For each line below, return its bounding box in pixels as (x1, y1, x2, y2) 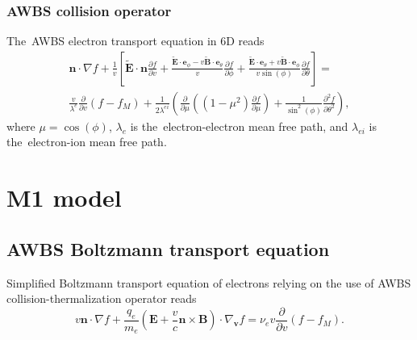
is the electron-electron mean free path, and (130, 117, 348, 134)
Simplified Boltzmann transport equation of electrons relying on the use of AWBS (6, 274, 411, 291)
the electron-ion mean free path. (6, 133, 167, 150)
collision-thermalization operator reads (6, 290, 197, 307)
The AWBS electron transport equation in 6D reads (6, 32, 265, 49)
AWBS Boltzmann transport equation (6, 236, 330, 261)
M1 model (6, 181, 122, 214)
